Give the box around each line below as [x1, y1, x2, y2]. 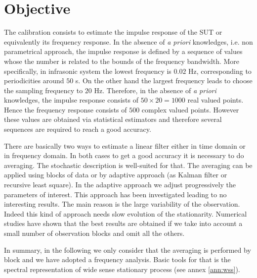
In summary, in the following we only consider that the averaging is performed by [4, 244, 251, 255]
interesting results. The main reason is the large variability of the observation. [4, 199, 240, 209]
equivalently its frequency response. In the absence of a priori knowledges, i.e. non [4, 36, 253, 47]
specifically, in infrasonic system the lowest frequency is [4, 65, 171, 76]
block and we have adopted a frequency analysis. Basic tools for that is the [4, 254, 231, 265]
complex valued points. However [141, 104, 239, 114]
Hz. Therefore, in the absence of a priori [94, 85, 216, 95]
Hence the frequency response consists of [4, 104, 127, 114]
